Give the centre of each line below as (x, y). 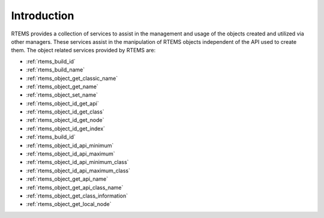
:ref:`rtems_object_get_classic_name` (72, 78)
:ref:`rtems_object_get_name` (62, 86)
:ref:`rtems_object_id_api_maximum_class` (78, 171)
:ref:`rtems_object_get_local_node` (69, 204)
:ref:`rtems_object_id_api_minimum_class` (77, 162)
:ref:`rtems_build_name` (55, 70)
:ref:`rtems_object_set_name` (62, 95)
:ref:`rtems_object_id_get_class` (65, 112)
